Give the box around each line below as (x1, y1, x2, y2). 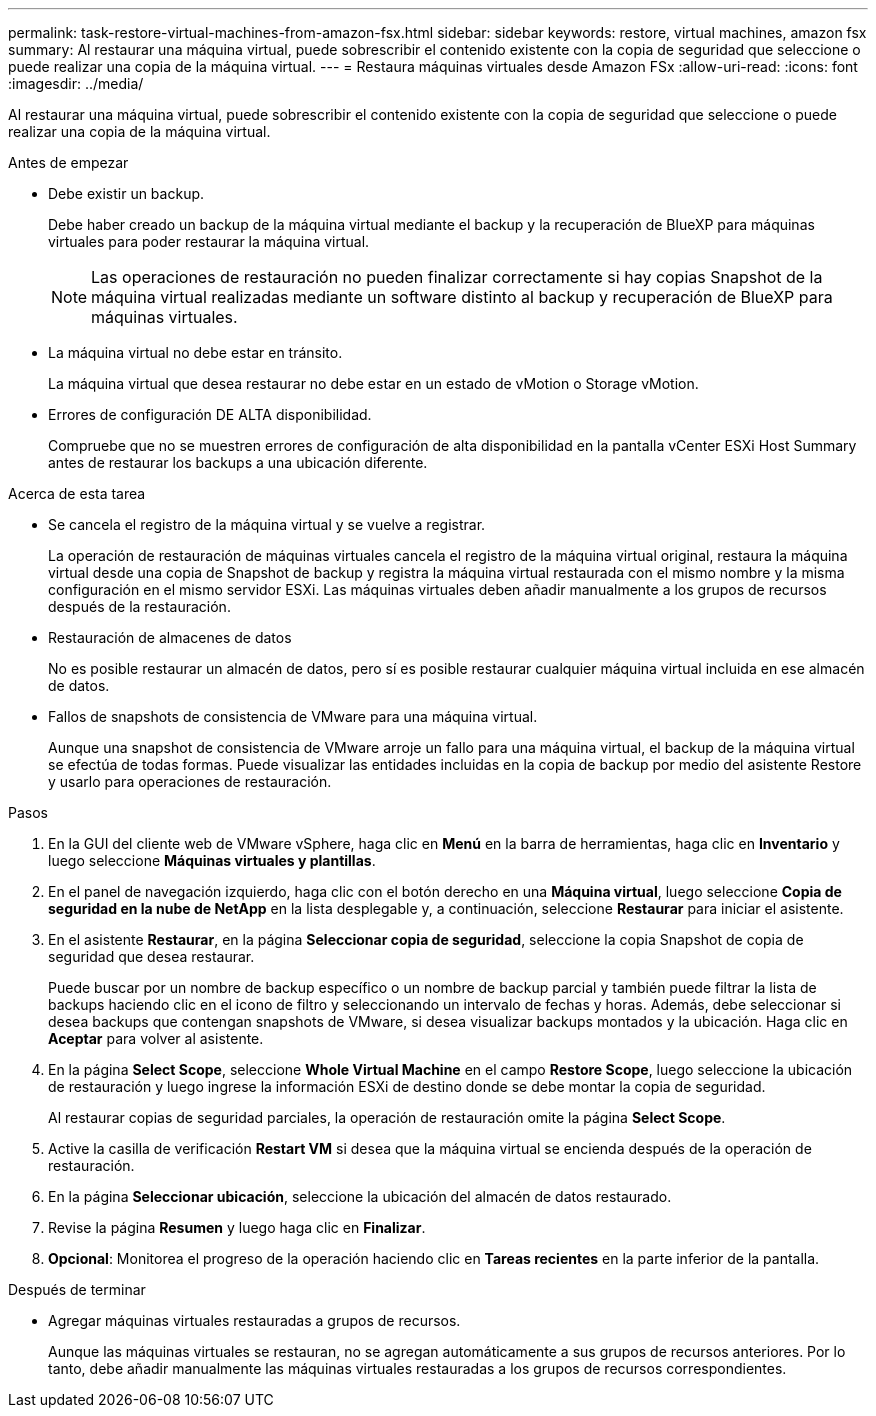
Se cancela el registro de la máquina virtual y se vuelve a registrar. (48, 516, 486, 533)
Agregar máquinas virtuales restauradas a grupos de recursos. (48, 1312, 461, 1329)
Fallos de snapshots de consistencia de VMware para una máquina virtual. (48, 708, 538, 725)
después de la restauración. (48, 598, 231, 615)
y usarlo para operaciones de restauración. (48, 773, 332, 790)
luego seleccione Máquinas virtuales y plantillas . (48, 852, 376, 869)
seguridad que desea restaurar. (48, 948, 255, 965)
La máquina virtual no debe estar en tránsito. (48, 344, 343, 361)
